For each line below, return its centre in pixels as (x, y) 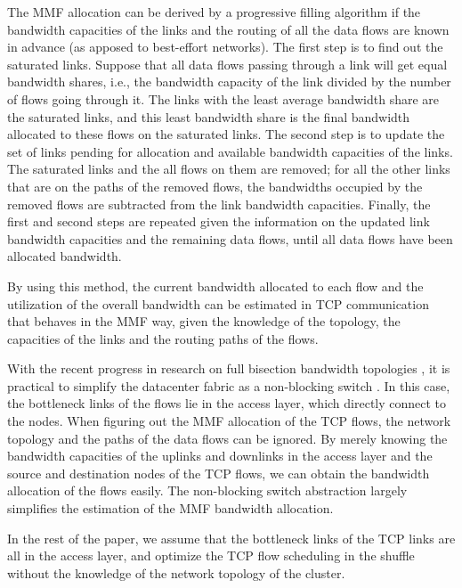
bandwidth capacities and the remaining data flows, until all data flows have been (230, 238)
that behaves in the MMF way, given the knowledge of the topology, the (204, 321)
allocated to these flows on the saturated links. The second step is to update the (226, 134)
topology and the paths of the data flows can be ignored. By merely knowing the (227, 438)
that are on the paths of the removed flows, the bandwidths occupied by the (215, 186)
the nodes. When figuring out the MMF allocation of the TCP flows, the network (229, 421)
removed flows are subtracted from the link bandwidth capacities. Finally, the (219, 204)
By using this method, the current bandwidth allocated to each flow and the (215, 286)
